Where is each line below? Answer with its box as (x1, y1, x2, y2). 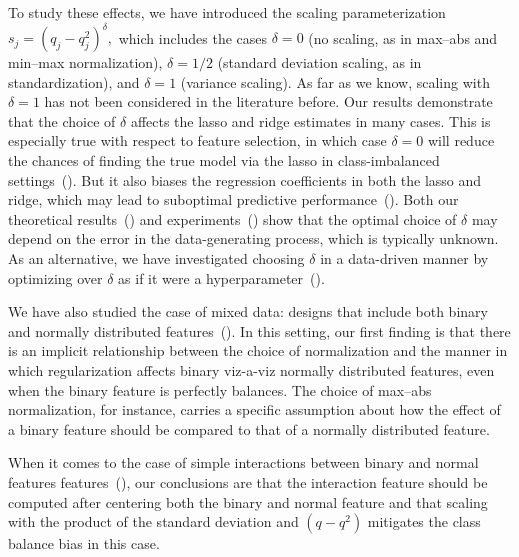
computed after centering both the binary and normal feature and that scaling (8, 491, 488, 512)
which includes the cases (118, 27, 268, 48)
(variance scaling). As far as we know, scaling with (180, 71, 490, 92)
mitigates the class (367, 511, 481, 532)
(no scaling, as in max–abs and (308, 27, 498, 48)
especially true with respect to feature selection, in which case (8, 130, 387, 151)
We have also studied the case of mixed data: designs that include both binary (8, 301, 488, 322)
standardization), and (8, 71, 140, 92)
